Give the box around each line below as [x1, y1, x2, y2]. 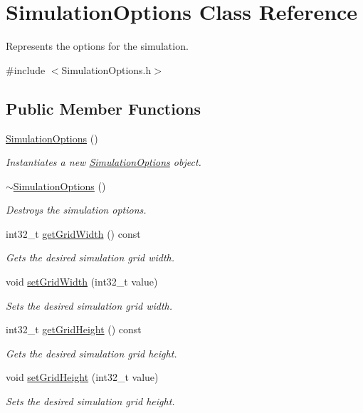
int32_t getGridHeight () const [6, 322, 142, 337]
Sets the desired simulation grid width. [6, 298, 173, 313]
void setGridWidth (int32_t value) [6, 274, 158, 289]
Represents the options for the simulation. [6, 38, 189, 53]
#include [6, 62, 46, 77]
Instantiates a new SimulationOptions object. [6, 155, 201, 169]
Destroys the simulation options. [6, 202, 147, 217]
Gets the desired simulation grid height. [6, 345, 177, 360]
